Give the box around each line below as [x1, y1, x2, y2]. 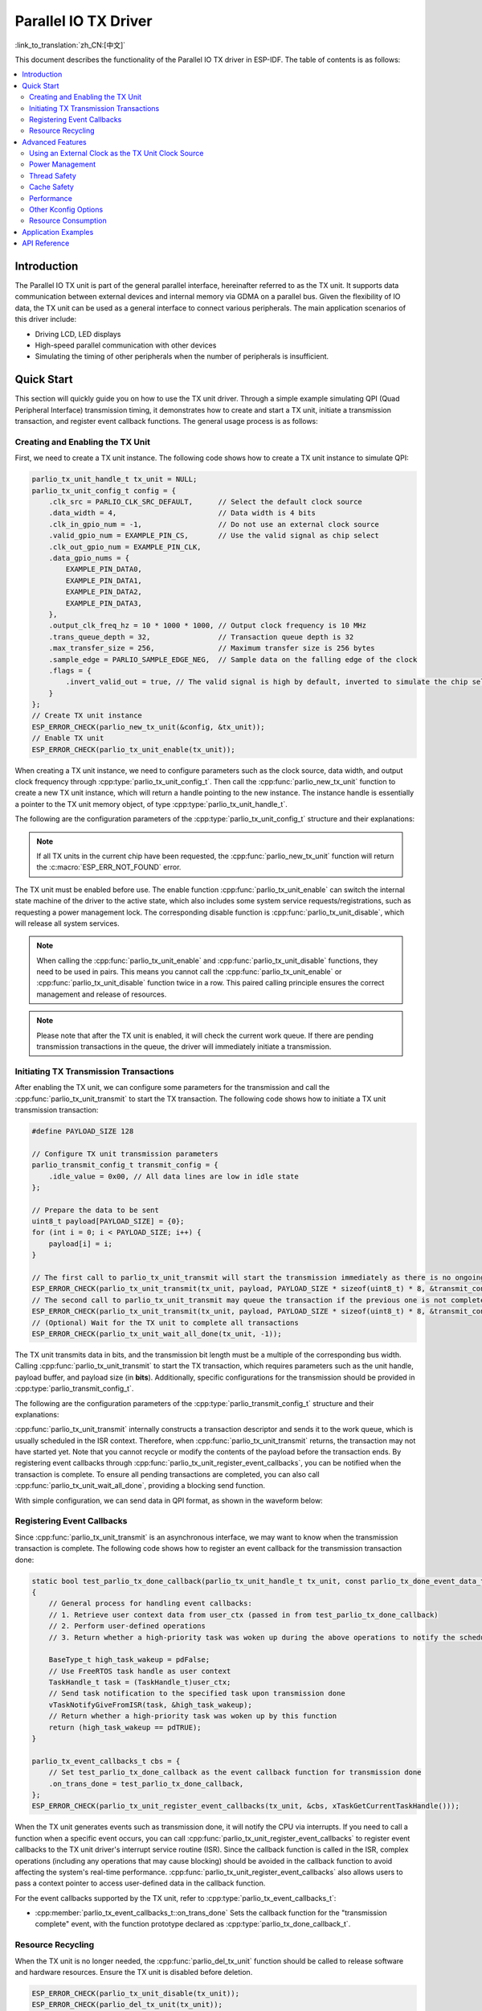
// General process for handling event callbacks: [48, 1599, 252, 1608]
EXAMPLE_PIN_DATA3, [65, 598, 142, 607]
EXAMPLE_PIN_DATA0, [65, 565, 142, 574]
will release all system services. [14, 918, 120, 928]
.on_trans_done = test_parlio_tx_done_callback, [48, 1779, 244, 1788]
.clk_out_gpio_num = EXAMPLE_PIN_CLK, [48, 542, 202, 551]
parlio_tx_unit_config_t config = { [31, 486, 177, 495]
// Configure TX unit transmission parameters [31, 1149, 219, 1158]
